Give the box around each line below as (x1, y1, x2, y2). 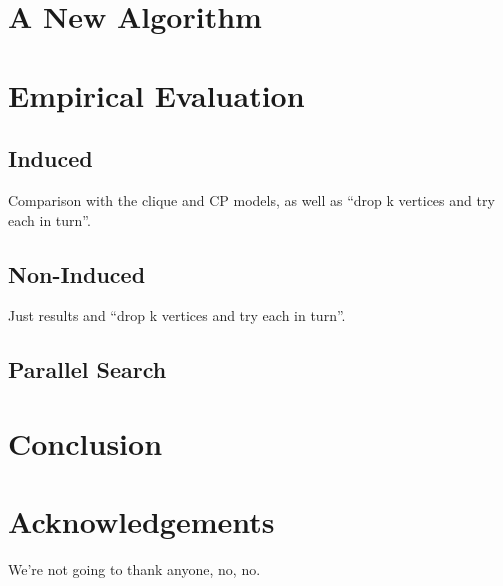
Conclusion (8, 422, 163, 463)
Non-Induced (8, 258, 146, 289)
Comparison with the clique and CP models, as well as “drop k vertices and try (8, 189, 495, 210)
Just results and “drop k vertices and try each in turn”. (8, 305, 346, 326)
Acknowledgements (8, 501, 275, 542)
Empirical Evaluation (8, 74, 305, 115)
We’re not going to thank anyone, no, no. (8, 559, 261, 580)
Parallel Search (8, 354, 167, 385)
